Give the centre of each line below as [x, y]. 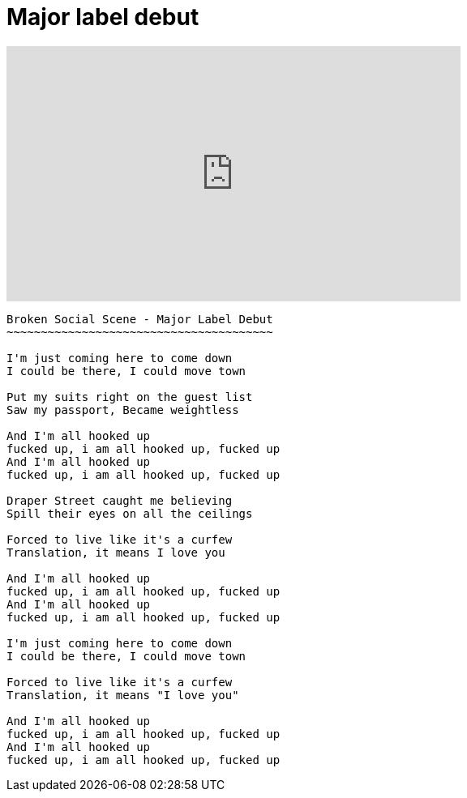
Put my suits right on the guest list [130, 397]
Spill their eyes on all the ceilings [130, 513]
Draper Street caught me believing [120, 500]
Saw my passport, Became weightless [123, 410]
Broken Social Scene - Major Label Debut [140, 319]
